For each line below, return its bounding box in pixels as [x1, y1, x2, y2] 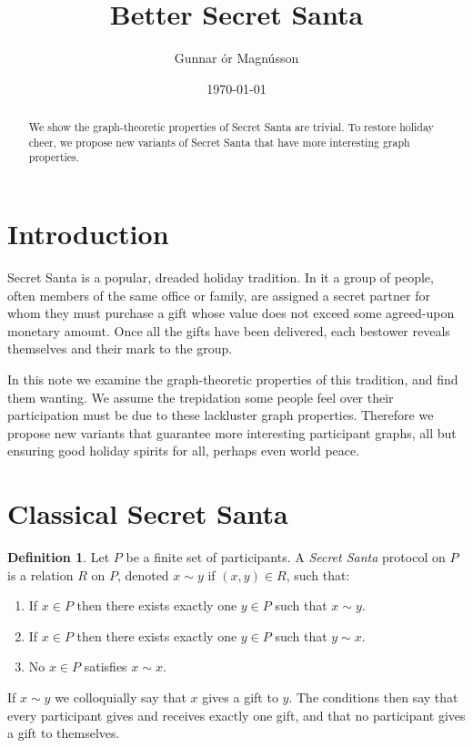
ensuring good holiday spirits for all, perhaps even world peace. [7, 441, 360, 460]
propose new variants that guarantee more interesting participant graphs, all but [7, 423, 457, 442]
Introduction [7, 215, 169, 252]
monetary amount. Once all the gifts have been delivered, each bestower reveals [7, 321, 450, 340]
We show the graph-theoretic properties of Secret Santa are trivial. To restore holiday [28, 119, 434, 135]
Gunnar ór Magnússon [174, 48, 299, 67]
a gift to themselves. [7, 723, 120, 743]
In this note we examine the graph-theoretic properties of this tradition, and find [7, 369, 458, 388]
